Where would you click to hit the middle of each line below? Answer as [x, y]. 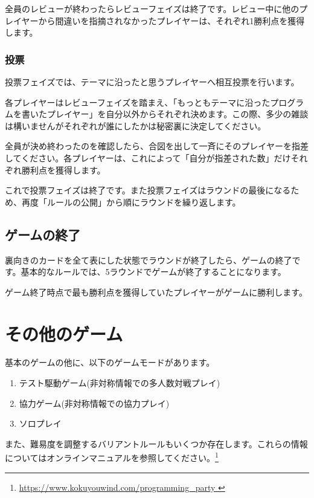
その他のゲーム [64, 333]
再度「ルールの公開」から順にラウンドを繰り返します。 [131, 202]
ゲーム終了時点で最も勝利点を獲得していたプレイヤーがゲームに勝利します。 [156, 292]
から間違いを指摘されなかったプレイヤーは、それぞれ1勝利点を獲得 [171, 20]
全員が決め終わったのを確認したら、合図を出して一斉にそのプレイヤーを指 [152, 146]
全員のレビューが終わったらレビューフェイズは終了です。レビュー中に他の [152, 8]
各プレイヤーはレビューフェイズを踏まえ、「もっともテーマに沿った [138, 102]
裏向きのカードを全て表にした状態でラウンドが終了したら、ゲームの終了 [149, 260]
